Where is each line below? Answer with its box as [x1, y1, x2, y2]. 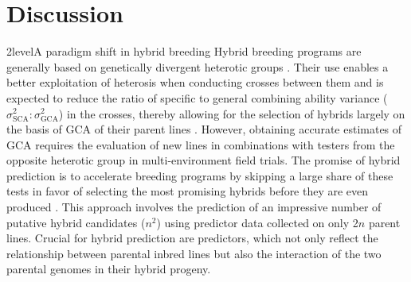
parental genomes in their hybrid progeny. [6, 261, 211, 277]
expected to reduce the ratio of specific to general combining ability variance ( [6, 89, 388, 106]
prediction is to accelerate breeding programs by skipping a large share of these [6, 167, 393, 183]
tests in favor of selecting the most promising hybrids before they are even [6, 183, 369, 199]
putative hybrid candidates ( [6, 214, 146, 230]
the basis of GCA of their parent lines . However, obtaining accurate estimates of [6, 121, 402, 137]
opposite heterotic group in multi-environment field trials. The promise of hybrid [6, 152, 401, 168]
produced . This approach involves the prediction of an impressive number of [6, 199, 382, 215]
